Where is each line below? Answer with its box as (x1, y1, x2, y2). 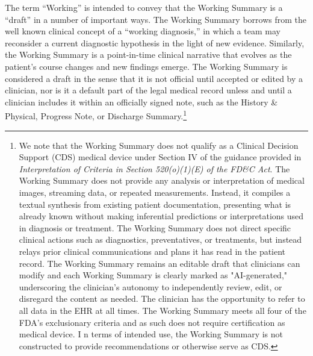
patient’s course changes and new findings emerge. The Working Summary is (5, 60, 288, 72)
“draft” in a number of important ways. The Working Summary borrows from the (5, 13, 307, 25)
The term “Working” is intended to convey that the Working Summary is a (5, 1, 283, 13)
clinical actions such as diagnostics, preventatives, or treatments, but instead (19, 233, 302, 246)
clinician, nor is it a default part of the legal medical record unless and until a (5, 84, 292, 96)
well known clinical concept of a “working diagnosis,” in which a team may (5, 25, 280, 37)
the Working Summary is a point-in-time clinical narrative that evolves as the (5, 48, 292, 61)
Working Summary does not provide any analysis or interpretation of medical (19, 174, 305, 187)
